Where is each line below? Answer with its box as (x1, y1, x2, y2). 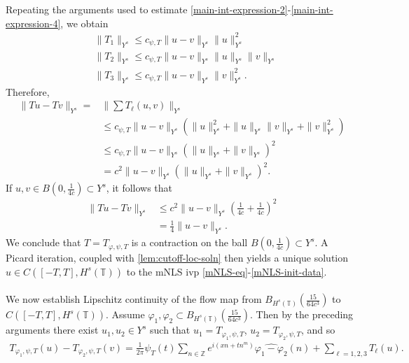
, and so (300, 322, 335, 337)
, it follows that (106, 180, 173, 195)
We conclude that (6, 235, 81, 250)
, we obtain (60, 15, 109, 30)
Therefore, (6, 84, 50, 99)
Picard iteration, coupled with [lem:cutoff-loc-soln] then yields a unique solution (6, 250, 349, 265)
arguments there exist (6, 322, 99, 337)
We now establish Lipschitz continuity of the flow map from (6, 292, 262, 306)
